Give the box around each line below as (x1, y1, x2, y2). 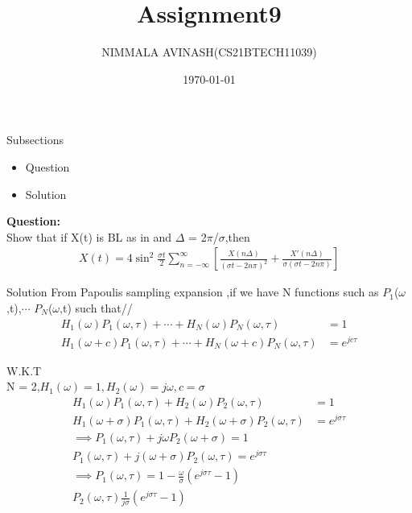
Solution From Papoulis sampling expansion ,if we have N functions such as (6, 283, 379, 300)
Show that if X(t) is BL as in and (6, 228, 172, 245)
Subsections (6, 131, 64, 148)
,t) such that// (60, 299, 133, 316)
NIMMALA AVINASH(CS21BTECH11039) (101, 43, 317, 60)
